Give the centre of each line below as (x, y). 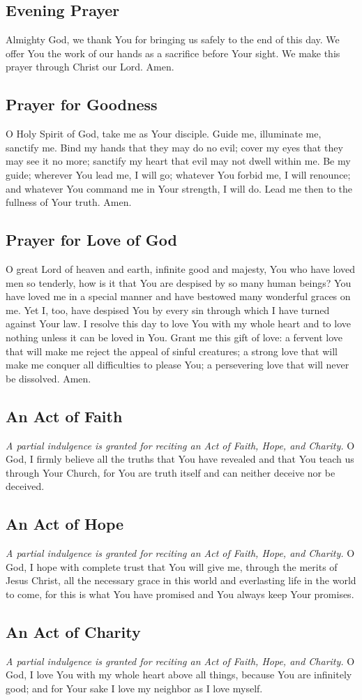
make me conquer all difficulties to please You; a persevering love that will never (178, 365)
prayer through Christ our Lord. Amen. (90, 67)
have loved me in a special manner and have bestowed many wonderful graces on (178, 296)
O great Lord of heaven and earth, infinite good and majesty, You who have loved (180, 268)
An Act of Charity (73, 631)
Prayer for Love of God (91, 240)
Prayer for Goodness (82, 104)
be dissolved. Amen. (48, 378)
